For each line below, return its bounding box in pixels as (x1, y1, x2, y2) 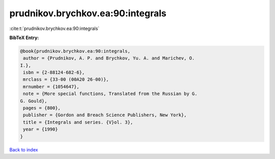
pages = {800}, (23, 105, 61, 111)
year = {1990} (23, 126, 58, 132)
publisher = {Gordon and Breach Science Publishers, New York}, (23, 112, 187, 118)
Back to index (9, 146, 38, 152)
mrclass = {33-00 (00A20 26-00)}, (23, 77, 109, 82)
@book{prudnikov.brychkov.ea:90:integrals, (20, 48, 131, 54)
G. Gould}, (20, 98, 47, 104)
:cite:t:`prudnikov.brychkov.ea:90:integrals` (9, 25, 100, 31)
